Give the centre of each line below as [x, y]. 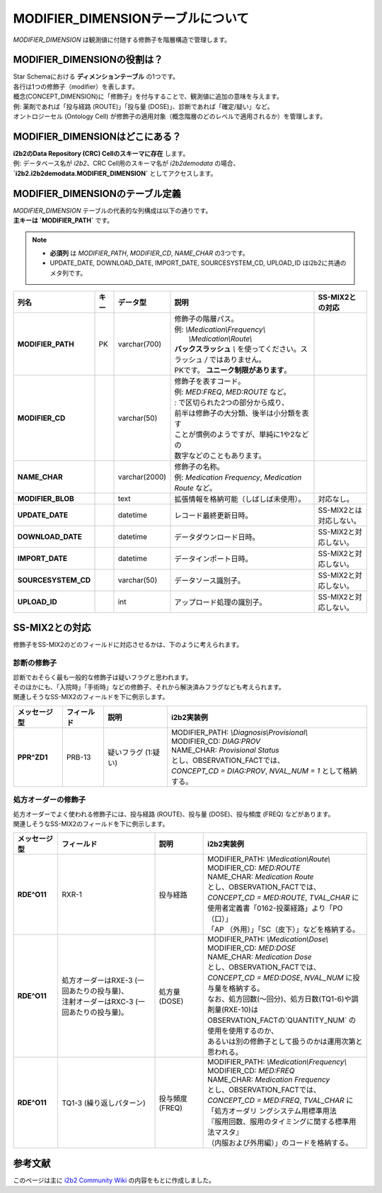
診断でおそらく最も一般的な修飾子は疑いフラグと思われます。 [103, 677]
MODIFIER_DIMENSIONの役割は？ [88, 60]
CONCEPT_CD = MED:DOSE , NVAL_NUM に [280, 978]
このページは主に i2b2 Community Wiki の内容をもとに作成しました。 [114, 1180]
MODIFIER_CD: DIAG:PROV [216, 741]
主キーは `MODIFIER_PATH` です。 [63, 220]
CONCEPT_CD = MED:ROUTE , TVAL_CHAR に [283, 898]
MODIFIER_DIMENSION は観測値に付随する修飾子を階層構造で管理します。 [122, 40]
